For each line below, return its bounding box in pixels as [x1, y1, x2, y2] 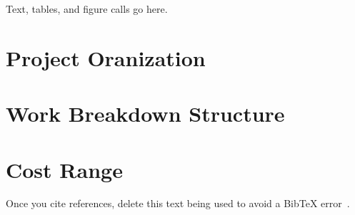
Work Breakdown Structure [6, 99, 285, 128]
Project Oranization [6, 43, 206, 72]
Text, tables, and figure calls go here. [6, 1, 168, 16]
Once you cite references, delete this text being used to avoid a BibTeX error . [6, 196, 350, 211]
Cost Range [6, 154, 123, 184]
